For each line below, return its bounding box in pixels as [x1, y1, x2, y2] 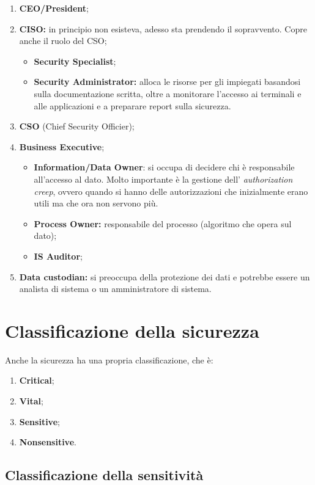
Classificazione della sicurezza [5, 318, 259, 343]
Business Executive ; [19, 140, 105, 153]
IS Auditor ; [34, 249, 83, 262]
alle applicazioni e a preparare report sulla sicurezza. [34, 99, 231, 112]
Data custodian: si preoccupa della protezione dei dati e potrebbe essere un [19, 270, 310, 283]
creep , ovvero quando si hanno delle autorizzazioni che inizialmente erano [34, 184, 308, 197]
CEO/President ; [19, 2, 89, 14]
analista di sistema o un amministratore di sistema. [19, 282, 212, 295]
